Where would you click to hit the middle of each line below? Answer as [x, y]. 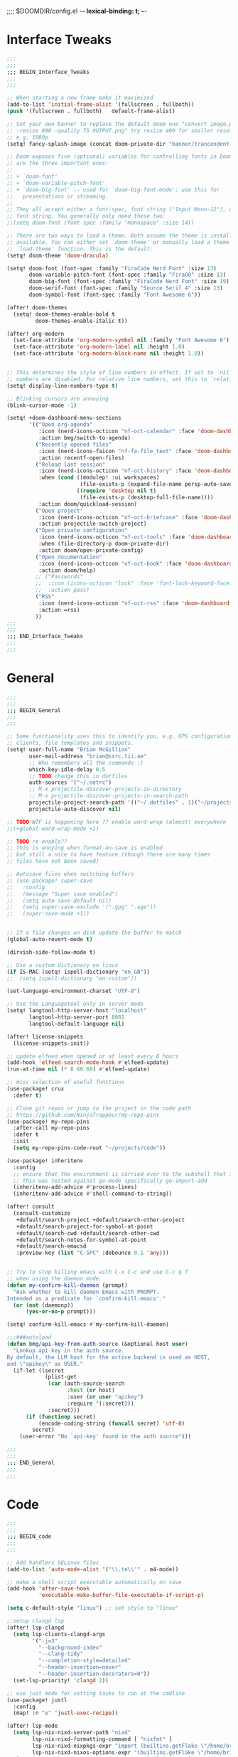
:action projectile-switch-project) [92, 524]
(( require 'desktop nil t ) [117, 491]
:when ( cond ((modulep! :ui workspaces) [99, 478]
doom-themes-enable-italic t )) [82, 321]
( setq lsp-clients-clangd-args [59, 1634]
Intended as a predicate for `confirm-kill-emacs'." [86, 1298]
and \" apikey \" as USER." [45, 1364]
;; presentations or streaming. [58, 196]
